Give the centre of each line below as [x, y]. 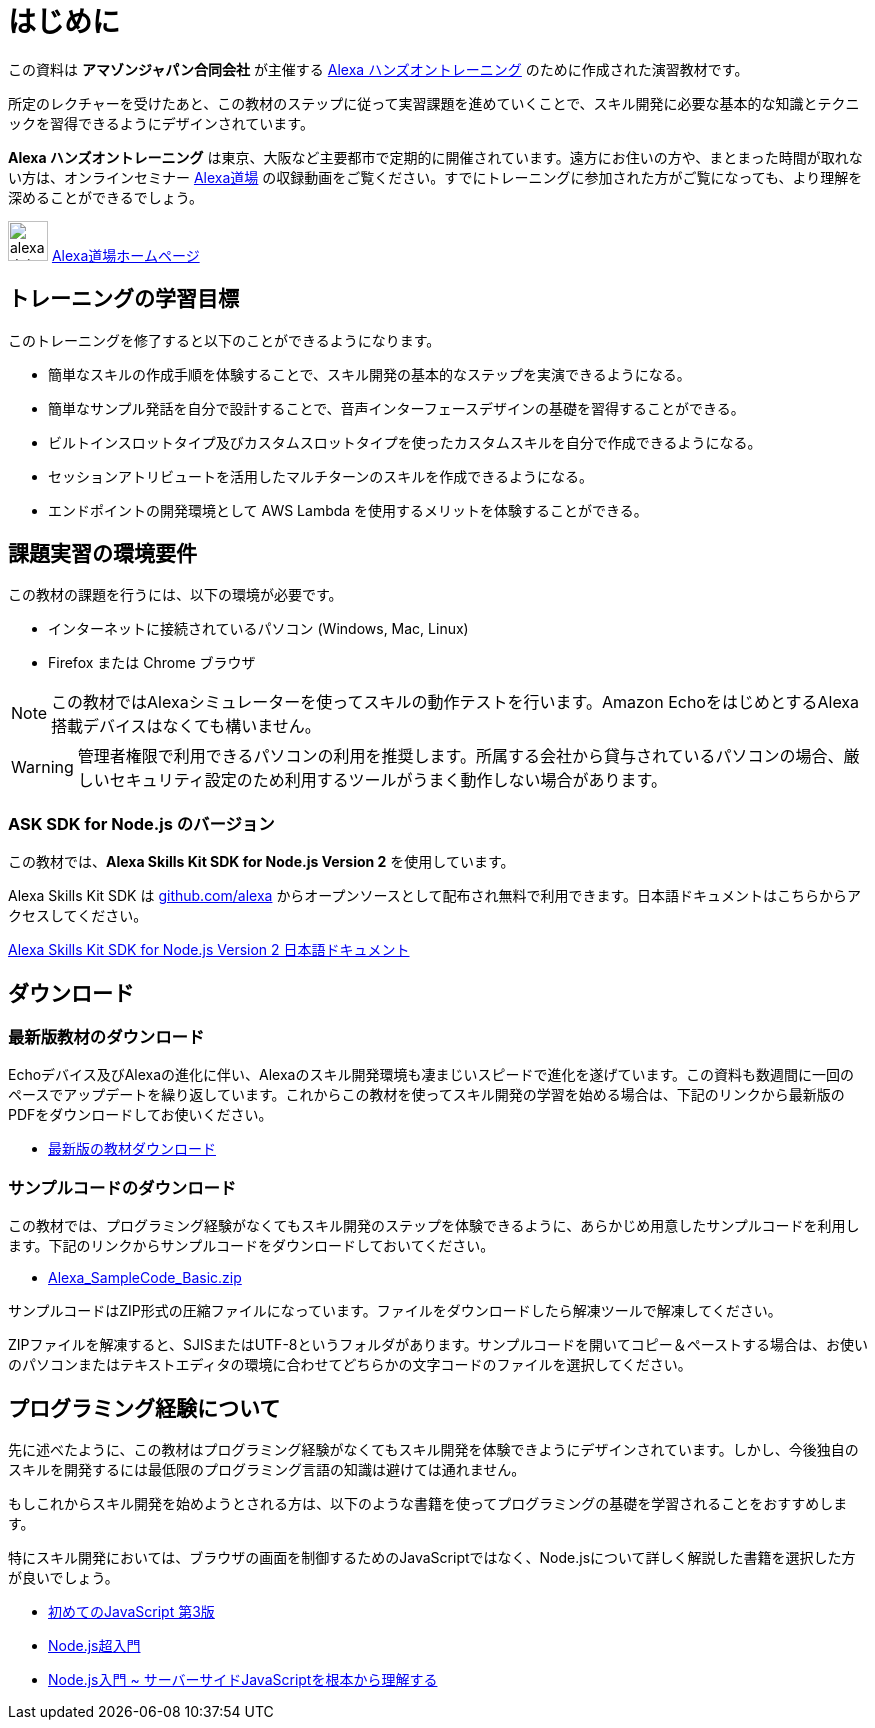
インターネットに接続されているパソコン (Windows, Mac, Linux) [258, 629]
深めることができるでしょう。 [105, 197]
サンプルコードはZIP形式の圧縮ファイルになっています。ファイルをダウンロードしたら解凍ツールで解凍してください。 [395, 1311]
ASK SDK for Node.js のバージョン [141, 823]
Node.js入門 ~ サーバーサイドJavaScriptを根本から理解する [243, 1679]
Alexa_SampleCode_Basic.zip [145, 1278]
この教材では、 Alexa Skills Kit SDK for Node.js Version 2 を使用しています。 [261, 862]
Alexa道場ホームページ [125, 255]
